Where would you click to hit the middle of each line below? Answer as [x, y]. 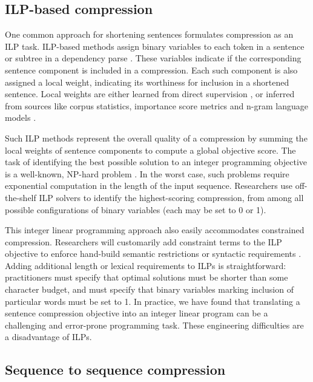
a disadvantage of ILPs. [48, 337]
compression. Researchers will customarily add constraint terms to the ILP [143, 241]
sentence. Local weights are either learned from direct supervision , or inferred [150, 94]
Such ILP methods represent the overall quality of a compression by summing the [156, 138]
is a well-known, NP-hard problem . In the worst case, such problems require [147, 173]
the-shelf [21, 197]
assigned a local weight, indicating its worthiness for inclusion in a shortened [147, 82]
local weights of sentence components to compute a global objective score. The [150, 150]
